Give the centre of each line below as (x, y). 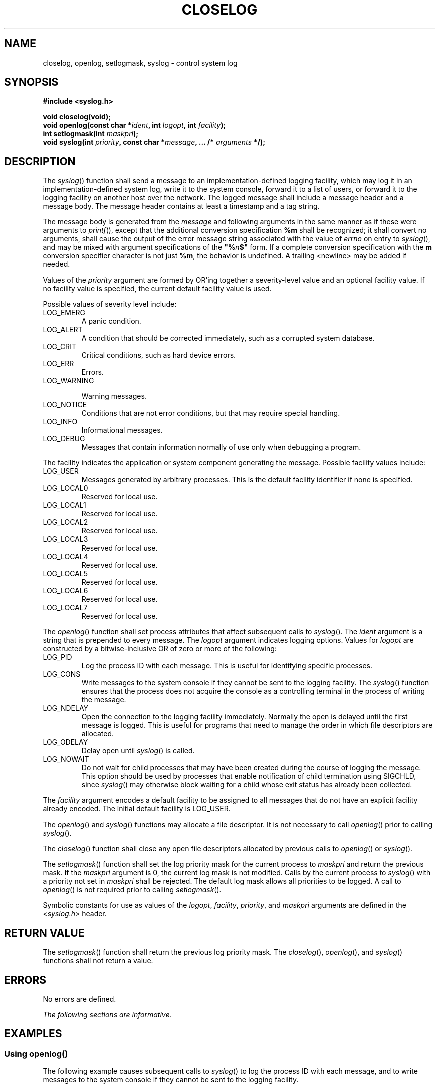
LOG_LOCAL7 (65, 608)
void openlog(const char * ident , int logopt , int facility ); (134, 125)
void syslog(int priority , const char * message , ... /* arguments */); (154, 142)
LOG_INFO (60, 422)
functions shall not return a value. (98, 961)
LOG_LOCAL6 (65, 591)
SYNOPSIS (31, 82)
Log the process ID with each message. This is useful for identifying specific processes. (227, 666)
